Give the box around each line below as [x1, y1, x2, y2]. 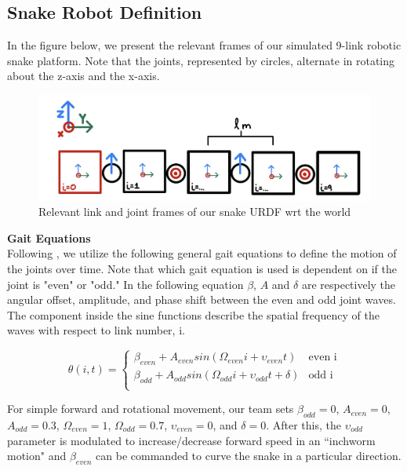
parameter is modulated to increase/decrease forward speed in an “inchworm [7, 432, 376, 448]
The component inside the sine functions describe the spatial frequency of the [7, 306, 380, 323]
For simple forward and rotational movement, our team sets [7, 400, 294, 417]
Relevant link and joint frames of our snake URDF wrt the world [38, 203, 351, 220]
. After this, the [266, 417, 341, 433]
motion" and [7, 447, 67, 464]
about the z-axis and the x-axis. [7, 68, 160, 84]
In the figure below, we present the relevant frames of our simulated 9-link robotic [7, 37, 402, 53]
